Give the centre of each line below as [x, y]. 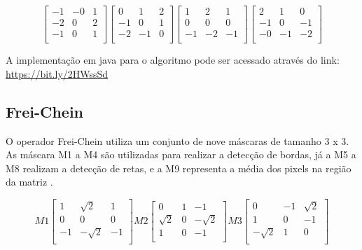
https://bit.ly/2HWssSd [57, 73]
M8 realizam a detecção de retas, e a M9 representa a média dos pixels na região [179, 168]
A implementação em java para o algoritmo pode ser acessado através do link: [173, 60]
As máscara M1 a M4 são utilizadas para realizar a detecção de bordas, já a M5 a [181, 154]
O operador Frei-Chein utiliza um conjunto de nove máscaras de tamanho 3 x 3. [177, 140]
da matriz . [29, 182]
